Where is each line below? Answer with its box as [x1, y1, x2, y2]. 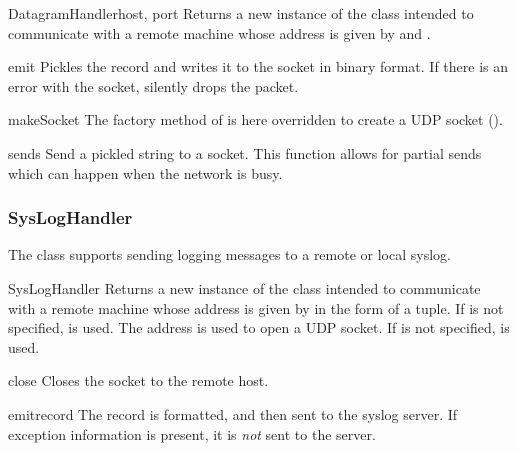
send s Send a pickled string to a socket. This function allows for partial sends [8, 142, 482, 163]
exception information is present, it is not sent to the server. [8, 423, 376, 444]
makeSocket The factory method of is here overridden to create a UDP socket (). [8, 109, 503, 130]
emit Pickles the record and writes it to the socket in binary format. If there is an [8, 56, 509, 77]
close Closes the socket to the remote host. [8, 370, 269, 391]
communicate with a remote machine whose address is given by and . [8, 22, 431, 43]
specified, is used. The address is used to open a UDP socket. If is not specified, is [8, 317, 510, 338]
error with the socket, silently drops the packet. [8, 75, 299, 96]
